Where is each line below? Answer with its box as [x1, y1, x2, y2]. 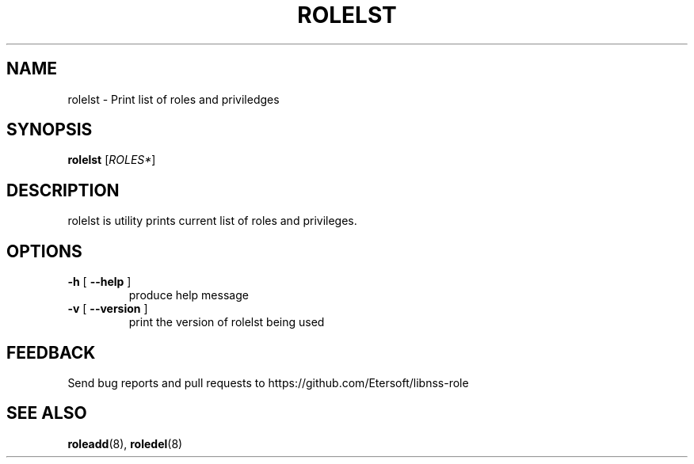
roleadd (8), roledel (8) [67, 436, 183, 451]
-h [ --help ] [67, 275, 132, 289]
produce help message [128, 288, 249, 302]
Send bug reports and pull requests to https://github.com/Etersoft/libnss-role [67, 375, 469, 390]
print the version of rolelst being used [128, 315, 325, 329]
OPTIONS [6, 241, 82, 261]
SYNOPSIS [6, 120, 93, 140]
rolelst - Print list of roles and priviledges [67, 92, 280, 106]
